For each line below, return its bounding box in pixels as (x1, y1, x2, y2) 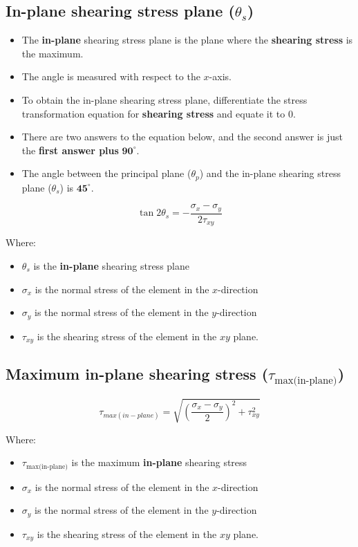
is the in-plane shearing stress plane (33, 258, 189, 272)
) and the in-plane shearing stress (199, 166, 341, 180)
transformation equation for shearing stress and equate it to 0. (21, 106, 296, 120)
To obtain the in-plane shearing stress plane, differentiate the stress (21, 92, 308, 106)
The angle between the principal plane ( (21, 166, 191, 180)
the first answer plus (21, 142, 119, 157)
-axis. (209, 69, 232, 84)
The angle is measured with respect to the (21, 69, 200, 84)
